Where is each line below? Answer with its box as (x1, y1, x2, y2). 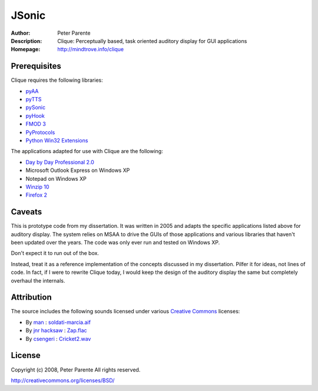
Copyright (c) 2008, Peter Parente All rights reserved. (11, 366, 141, 373)
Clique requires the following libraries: (11, 77, 103, 84)
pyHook (25, 112, 45, 119)
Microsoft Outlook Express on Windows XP (25, 167, 130, 174)
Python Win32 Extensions (25, 137, 88, 144)
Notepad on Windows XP (25, 175, 87, 182)
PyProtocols (25, 128, 55, 135)
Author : (11, 29, 31, 37)
